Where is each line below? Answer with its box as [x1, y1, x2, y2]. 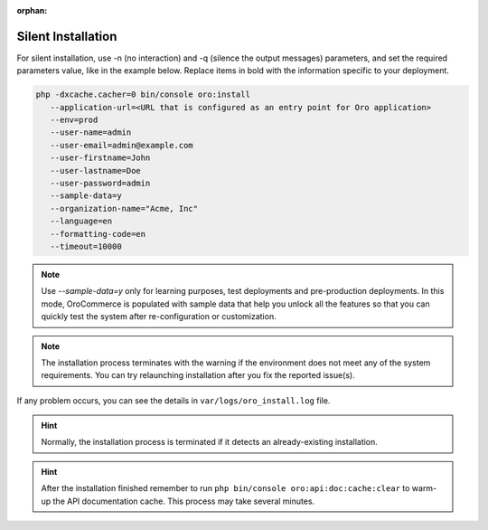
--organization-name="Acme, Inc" [50, 203, 199, 213]
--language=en [50, 216, 113, 226]
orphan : [16, 5, 48, 15]
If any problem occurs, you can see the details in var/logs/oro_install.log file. [16, 394, 331, 406]
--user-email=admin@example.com [50, 140, 193, 150]
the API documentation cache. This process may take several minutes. [52, 496, 315, 506]
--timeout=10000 [50, 241, 122, 251]
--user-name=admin [50, 128, 132, 137]
